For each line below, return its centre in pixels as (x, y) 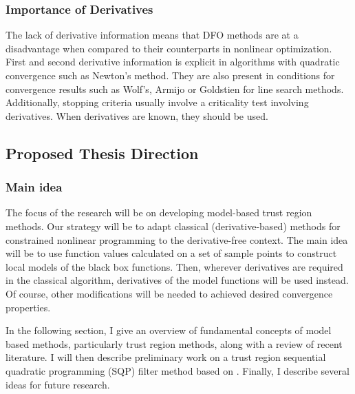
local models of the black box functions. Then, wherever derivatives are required (174, 266)
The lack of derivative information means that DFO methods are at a (152, 35)
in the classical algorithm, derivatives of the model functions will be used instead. (177, 280)
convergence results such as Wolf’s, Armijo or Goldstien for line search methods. (175, 89)
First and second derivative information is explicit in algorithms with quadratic (173, 62)
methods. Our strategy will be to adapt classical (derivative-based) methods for (173, 226)
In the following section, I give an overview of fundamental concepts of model (169, 330)
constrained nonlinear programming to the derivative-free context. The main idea (177, 239)
